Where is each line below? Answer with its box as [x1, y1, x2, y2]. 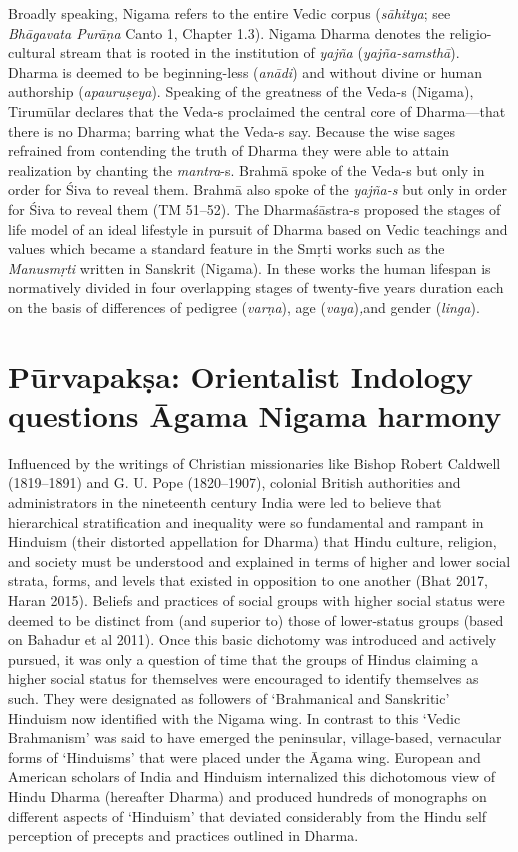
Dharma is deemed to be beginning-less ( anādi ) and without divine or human [8, 61, 483, 82]
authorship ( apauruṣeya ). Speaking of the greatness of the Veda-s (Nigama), [8, 81, 474, 102]
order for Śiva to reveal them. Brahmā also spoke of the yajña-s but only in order [8, 179, 507, 200]
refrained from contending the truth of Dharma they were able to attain [8, 140, 450, 161]
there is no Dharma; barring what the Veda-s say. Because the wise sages [8, 120, 456, 141]
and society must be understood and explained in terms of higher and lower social [8, 550, 511, 571]
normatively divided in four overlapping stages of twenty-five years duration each [8, 277, 504, 298]
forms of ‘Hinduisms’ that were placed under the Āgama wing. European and [8, 746, 481, 767]
